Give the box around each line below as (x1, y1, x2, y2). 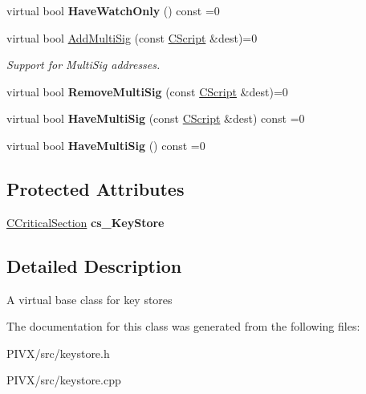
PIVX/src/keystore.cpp (6, 372, 121, 388)
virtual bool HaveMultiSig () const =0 (6, 136, 205, 153)
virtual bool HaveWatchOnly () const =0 (6, 2, 220, 18)
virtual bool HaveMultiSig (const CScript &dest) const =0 (6, 110, 305, 127)
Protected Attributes (6, 176, 185, 201)
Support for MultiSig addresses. (6, 56, 161, 73)
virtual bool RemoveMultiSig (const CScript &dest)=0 (6, 83, 288, 100)
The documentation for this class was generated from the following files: (6, 318, 360, 335)
